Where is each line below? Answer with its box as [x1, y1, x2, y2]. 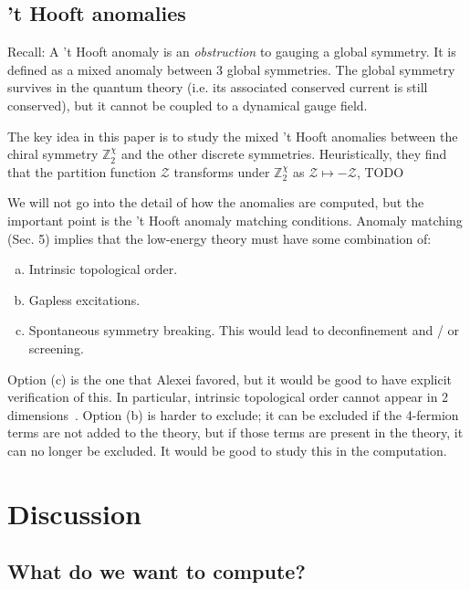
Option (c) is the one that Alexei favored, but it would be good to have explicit [7, 369, 453, 388]
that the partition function [7, 162, 157, 181]
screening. [28, 338, 84, 357]
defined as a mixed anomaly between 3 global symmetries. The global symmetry [7, 59, 455, 79]
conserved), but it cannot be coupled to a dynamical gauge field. [7, 95, 368, 114]
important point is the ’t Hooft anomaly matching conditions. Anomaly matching [7, 210, 463, 229]
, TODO [356, 162, 404, 181]
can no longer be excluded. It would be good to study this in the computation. [7, 440, 447, 459]
